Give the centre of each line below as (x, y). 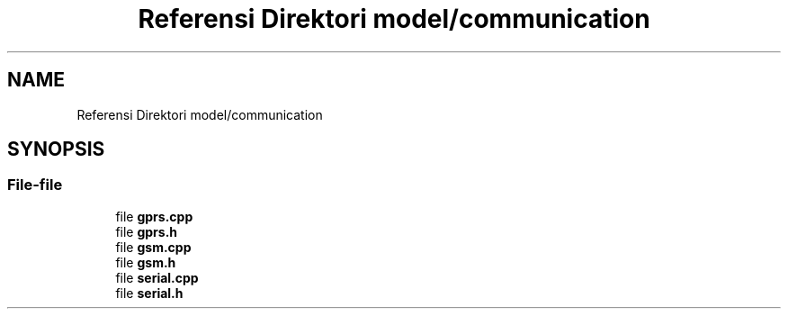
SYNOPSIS (56, 149)
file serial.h (149, 293)
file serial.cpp (157, 277)
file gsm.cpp (153, 247)
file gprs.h (147, 231)
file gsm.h (146, 262)
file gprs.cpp (154, 216)
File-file (35, 185)
